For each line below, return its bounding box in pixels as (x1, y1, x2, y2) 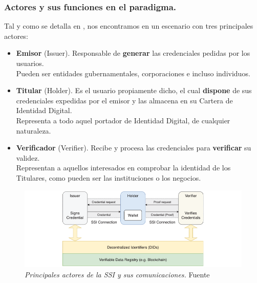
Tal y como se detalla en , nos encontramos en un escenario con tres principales (4, 20, 253, 31)
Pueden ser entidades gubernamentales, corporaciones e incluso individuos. (16, 68, 250, 78)
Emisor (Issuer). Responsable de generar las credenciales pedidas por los (16, 48, 250, 58)
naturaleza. (16, 125, 51, 136)
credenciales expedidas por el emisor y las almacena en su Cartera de (16, 95, 233, 105)
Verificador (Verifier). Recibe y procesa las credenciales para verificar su (16, 142, 251, 153)
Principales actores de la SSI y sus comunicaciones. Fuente (25, 269, 210, 279)
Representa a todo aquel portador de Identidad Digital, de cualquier (16, 115, 230, 125)
